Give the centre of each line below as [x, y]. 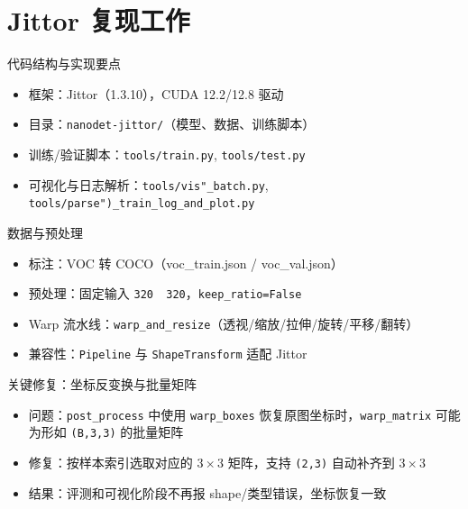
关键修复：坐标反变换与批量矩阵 [102, 384]
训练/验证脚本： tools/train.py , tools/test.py [167, 154]
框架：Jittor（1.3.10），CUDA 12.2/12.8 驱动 [156, 93]
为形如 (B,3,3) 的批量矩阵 [106, 432]
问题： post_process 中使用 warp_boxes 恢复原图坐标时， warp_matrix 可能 [244, 414]
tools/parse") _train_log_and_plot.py [142, 204]
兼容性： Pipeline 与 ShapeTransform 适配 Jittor [168, 354]
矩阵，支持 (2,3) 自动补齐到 [311, 462]
